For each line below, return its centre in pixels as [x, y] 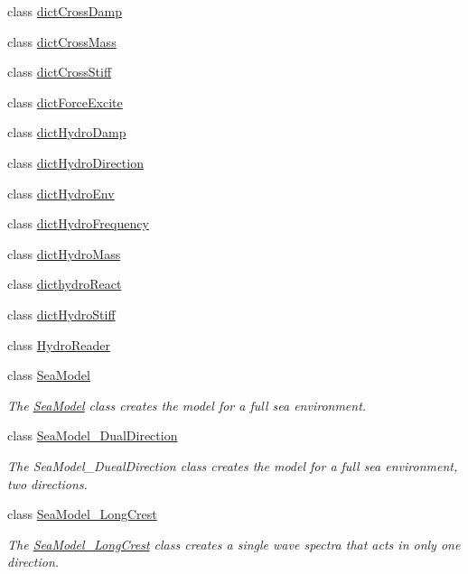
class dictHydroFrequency [78, 223]
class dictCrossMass [62, 41]
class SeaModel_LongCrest [82, 514]
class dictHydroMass [64, 253]
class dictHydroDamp [67, 132]
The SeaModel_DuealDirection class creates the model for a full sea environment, [233, 465]
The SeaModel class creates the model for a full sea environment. [187, 405]
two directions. [47, 483]
